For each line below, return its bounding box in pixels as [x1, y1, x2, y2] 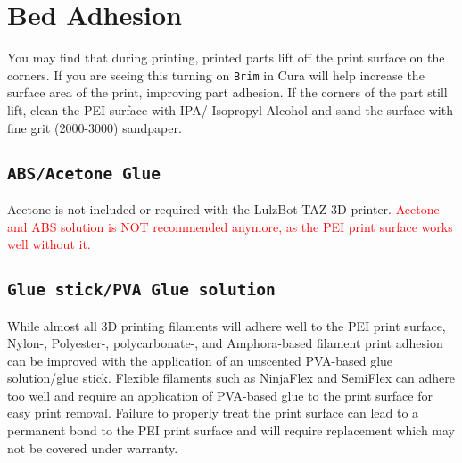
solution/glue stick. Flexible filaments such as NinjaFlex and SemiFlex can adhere [7, 368, 455, 387]
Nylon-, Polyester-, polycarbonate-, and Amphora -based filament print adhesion [7, 334, 443, 352]
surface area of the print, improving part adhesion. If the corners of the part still [7, 83, 448, 102]
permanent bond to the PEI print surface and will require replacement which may [7, 421, 455, 440]
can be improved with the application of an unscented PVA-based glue [7, 351, 393, 369]
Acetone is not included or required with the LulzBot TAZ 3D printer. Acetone [7, 199, 440, 218]
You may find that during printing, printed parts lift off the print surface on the [7, 48, 445, 67]
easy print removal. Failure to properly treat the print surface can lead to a [7, 403, 419, 422]
